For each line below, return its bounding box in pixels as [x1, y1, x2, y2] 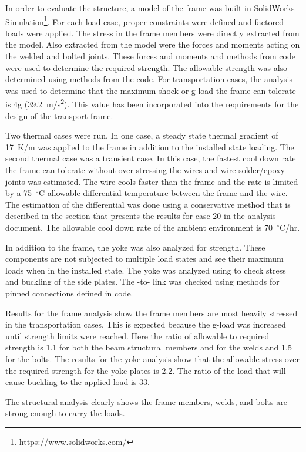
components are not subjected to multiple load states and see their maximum [5, 252, 284, 265]
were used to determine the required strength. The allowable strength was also [5, 61, 288, 73]
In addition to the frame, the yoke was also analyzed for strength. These [5, 241, 265, 253]
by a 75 [5, 187, 32, 199]
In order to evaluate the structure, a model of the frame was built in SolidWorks [5, 2, 295, 14]
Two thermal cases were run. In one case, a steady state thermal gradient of [5, 129, 278, 141]
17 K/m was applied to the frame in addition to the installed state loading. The [5, 140, 294, 153]
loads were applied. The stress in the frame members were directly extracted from [5, 26, 300, 39]
